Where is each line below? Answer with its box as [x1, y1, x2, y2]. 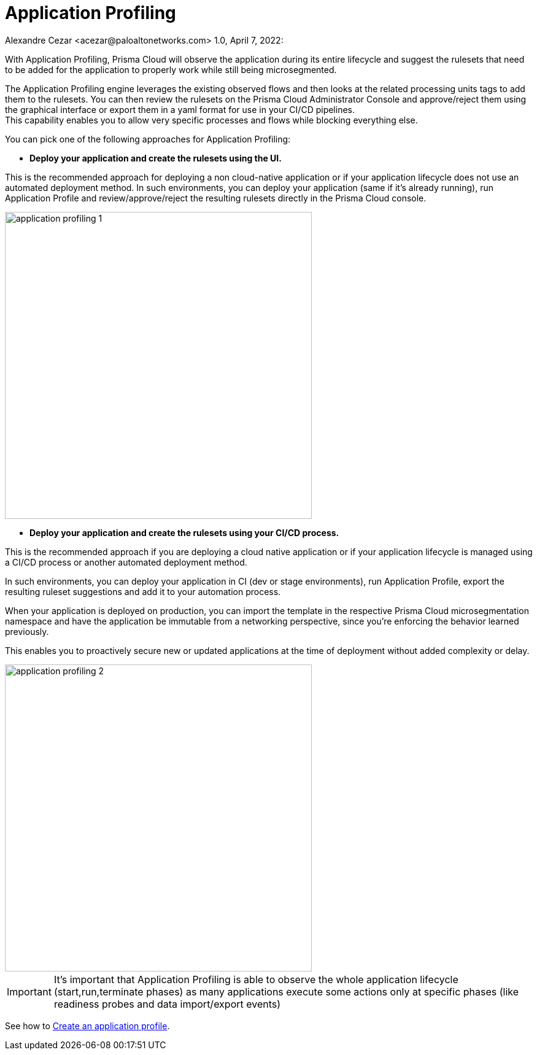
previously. [5, 626, 49, 637]
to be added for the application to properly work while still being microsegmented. [5, 64, 337, 75]
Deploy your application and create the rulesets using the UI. [29, 152, 282, 163]
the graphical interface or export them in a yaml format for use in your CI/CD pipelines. [5, 104, 355, 115]
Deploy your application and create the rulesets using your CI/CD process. [29, 527, 339, 538]
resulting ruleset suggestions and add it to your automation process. [5, 586, 281, 597]
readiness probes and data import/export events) [53, 997, 281, 1010]
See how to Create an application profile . [5, 1020, 170, 1031]
